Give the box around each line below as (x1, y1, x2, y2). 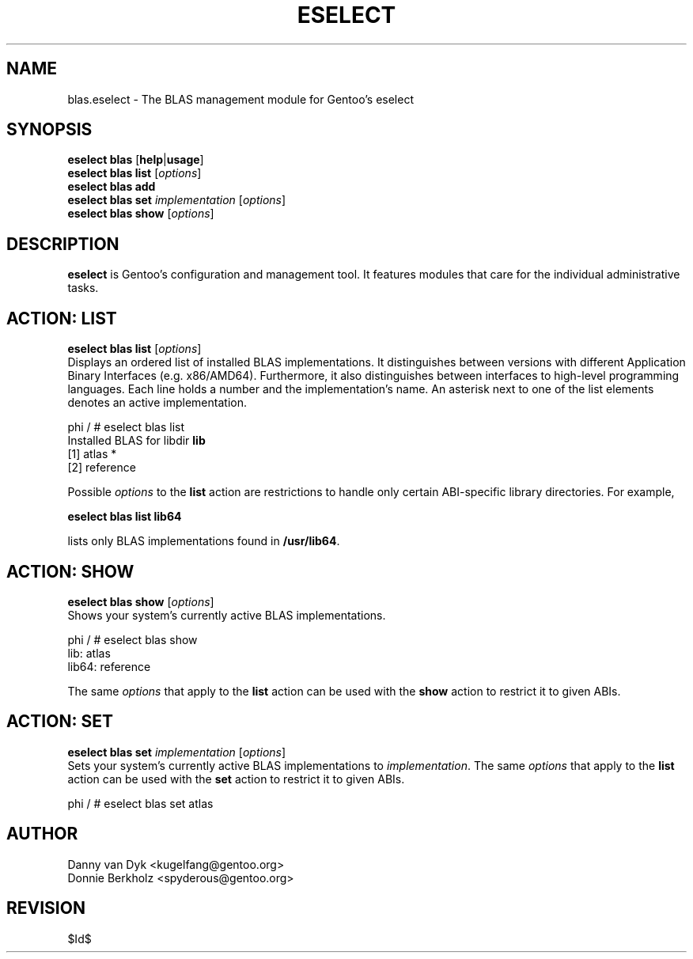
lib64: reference (67, 659, 151, 673)
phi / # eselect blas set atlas (67, 796, 214, 810)
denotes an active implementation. (67, 396, 247, 410)
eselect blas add (67, 180, 156, 194)
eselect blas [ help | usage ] (67, 153, 204, 167)
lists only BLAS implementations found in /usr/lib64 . (67, 534, 340, 548)
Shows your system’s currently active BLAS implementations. (67, 608, 386, 622)
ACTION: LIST (6, 308, 117, 328)
